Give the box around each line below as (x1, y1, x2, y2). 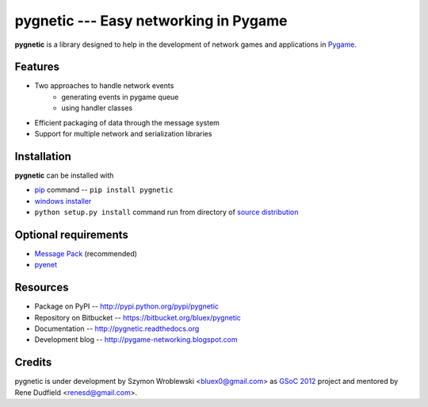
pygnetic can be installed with (14, 171, 114, 180)
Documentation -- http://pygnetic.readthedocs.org (34, 324, 200, 333)
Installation (14, 149, 71, 163)
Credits (14, 355, 52, 369)
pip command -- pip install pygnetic (34, 185, 174, 194)
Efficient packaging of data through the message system (34, 117, 220, 127)
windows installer (34, 196, 92, 205)
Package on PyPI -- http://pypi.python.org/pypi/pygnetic (34, 301, 220, 311)
